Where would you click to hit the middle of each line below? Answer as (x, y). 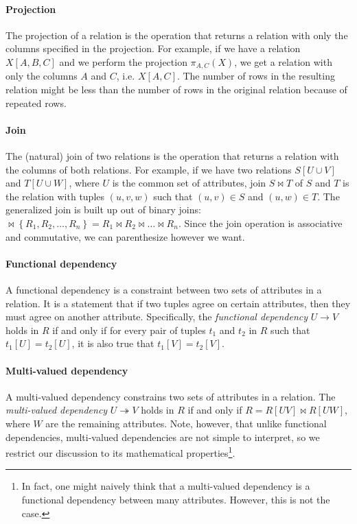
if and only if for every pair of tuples (129, 330)
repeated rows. (36, 103)
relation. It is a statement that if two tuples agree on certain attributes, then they (178, 303)
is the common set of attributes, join (189, 183)
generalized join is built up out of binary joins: (103, 210)
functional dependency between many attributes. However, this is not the (176, 499)
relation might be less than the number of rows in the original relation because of (176, 90)
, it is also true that (113, 343)
